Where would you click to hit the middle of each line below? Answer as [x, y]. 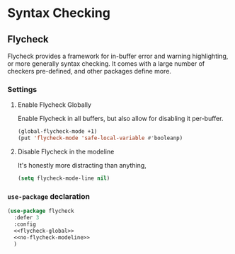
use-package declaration [49, 196]
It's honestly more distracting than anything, [82, 166]
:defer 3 [27, 218]
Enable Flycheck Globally [55, 105]
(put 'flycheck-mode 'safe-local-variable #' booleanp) [100, 138]
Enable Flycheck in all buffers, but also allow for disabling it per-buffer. [120, 119]
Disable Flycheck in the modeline [66, 152]
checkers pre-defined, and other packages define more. [90, 71]
